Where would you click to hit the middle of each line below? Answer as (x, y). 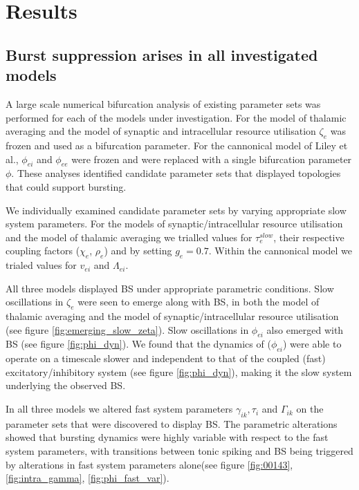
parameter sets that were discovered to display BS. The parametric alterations (172, 423)
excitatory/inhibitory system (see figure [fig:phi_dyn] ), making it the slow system (179, 371)
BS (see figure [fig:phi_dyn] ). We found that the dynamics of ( (138, 344)
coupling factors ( (43, 251)
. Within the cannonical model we (280, 251)
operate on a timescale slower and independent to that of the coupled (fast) (166, 358)
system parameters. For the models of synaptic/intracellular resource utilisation (174, 224)
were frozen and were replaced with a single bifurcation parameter (212, 159)
